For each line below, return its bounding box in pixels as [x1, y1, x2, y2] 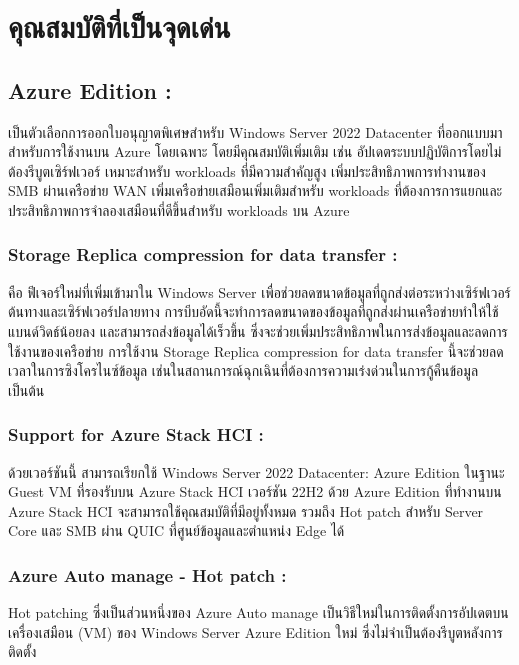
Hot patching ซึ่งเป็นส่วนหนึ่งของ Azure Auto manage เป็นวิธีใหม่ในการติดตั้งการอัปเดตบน [8, 602, 509, 623]
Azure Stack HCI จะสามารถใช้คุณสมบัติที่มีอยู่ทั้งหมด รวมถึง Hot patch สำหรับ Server [8, 500, 484, 521]
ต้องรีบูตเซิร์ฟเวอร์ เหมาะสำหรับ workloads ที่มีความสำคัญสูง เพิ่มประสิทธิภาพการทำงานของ [8, 160, 486, 181]
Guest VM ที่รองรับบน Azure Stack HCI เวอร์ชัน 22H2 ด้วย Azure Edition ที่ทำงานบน [8, 481, 502, 502]
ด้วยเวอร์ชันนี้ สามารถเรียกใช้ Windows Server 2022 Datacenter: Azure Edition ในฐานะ [8, 461, 505, 482]
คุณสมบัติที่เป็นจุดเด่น [8, 6, 231, 47]
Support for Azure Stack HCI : [8, 422, 264, 447]
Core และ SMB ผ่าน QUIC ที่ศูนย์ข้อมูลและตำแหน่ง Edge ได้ [8, 520, 345, 541]
